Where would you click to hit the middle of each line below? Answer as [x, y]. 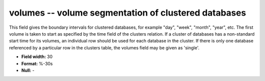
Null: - [28, 70]
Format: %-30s [37, 63]
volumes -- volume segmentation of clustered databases [128, 13]
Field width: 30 [37, 57]
